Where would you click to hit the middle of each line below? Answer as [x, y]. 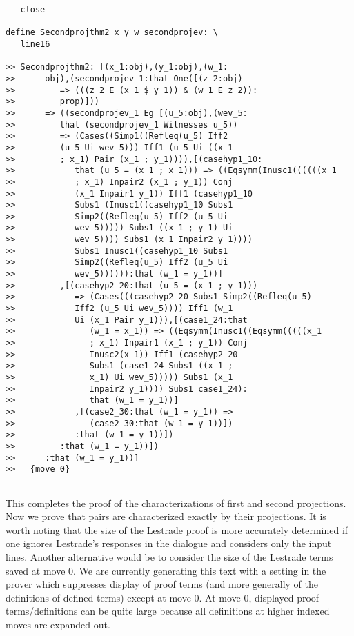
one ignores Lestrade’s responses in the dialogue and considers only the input [169, 543]
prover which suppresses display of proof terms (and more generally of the [162, 584]
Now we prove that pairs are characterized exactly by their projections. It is [166, 516]
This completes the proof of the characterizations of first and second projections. [176, 503]
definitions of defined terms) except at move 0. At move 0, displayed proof [163, 597]
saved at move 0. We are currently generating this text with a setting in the [166, 570]
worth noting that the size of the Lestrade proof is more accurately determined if [177, 529]
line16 [35, 44]
